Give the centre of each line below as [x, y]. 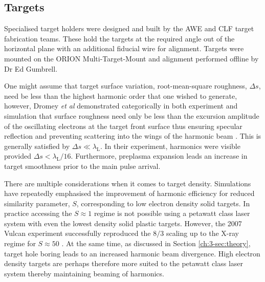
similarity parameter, [37, 203]
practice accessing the [38, 213]
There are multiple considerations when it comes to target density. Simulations [128, 183]
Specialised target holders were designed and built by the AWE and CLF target [129, 28]
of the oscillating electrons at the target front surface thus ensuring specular [123, 126]
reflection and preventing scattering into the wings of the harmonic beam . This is [133, 136]
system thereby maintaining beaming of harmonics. [84, 273]
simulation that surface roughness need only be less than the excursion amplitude [132, 115]
